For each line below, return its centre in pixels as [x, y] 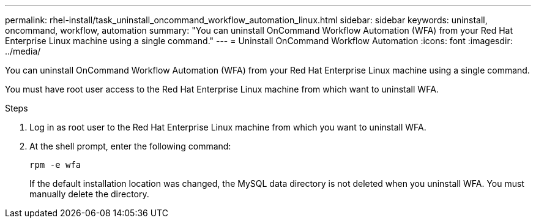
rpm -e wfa [55, 165]
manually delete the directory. [89, 194]
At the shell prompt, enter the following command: [130, 146]
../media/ [23, 51]
